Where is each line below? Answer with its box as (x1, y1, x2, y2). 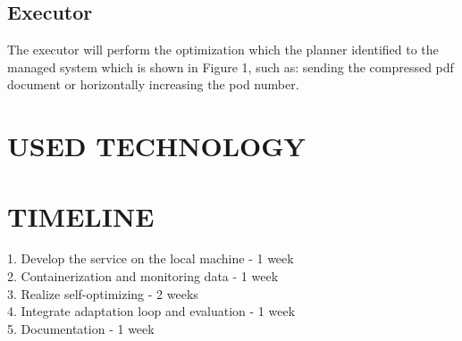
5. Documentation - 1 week (7, 319, 155, 337)
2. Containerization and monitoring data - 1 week (7, 267, 279, 286)
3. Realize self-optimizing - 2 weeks (7, 284, 198, 303)
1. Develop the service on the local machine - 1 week (7, 249, 294, 268)
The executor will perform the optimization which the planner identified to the (7, 40, 439, 59)
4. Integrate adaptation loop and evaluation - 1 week (7, 302, 296, 320)
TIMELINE (7, 197, 155, 234)
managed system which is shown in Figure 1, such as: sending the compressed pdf (7, 57, 454, 76)
